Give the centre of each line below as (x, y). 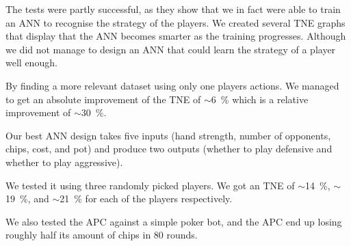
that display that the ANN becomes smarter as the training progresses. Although (176, 36)
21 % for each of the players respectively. (146, 199)
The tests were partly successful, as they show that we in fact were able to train (173, 9)
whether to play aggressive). (64, 162)
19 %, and (27, 199)
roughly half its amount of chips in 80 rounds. (102, 235)
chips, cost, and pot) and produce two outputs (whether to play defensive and (169, 149)
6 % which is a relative (260, 99)
